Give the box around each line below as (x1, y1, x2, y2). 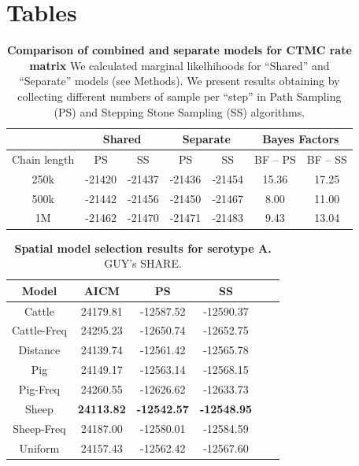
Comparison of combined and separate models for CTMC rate (6, 42, 352, 58)
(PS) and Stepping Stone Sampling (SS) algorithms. (54, 103, 305, 120)
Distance (18, 342, 61, 358)
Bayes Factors (262, 131, 339, 147)
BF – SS (306, 150, 347, 167)
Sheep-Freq (13, 420, 66, 436)
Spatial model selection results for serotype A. (14, 239, 272, 256)
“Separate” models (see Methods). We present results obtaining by (19, 72, 340, 89)
